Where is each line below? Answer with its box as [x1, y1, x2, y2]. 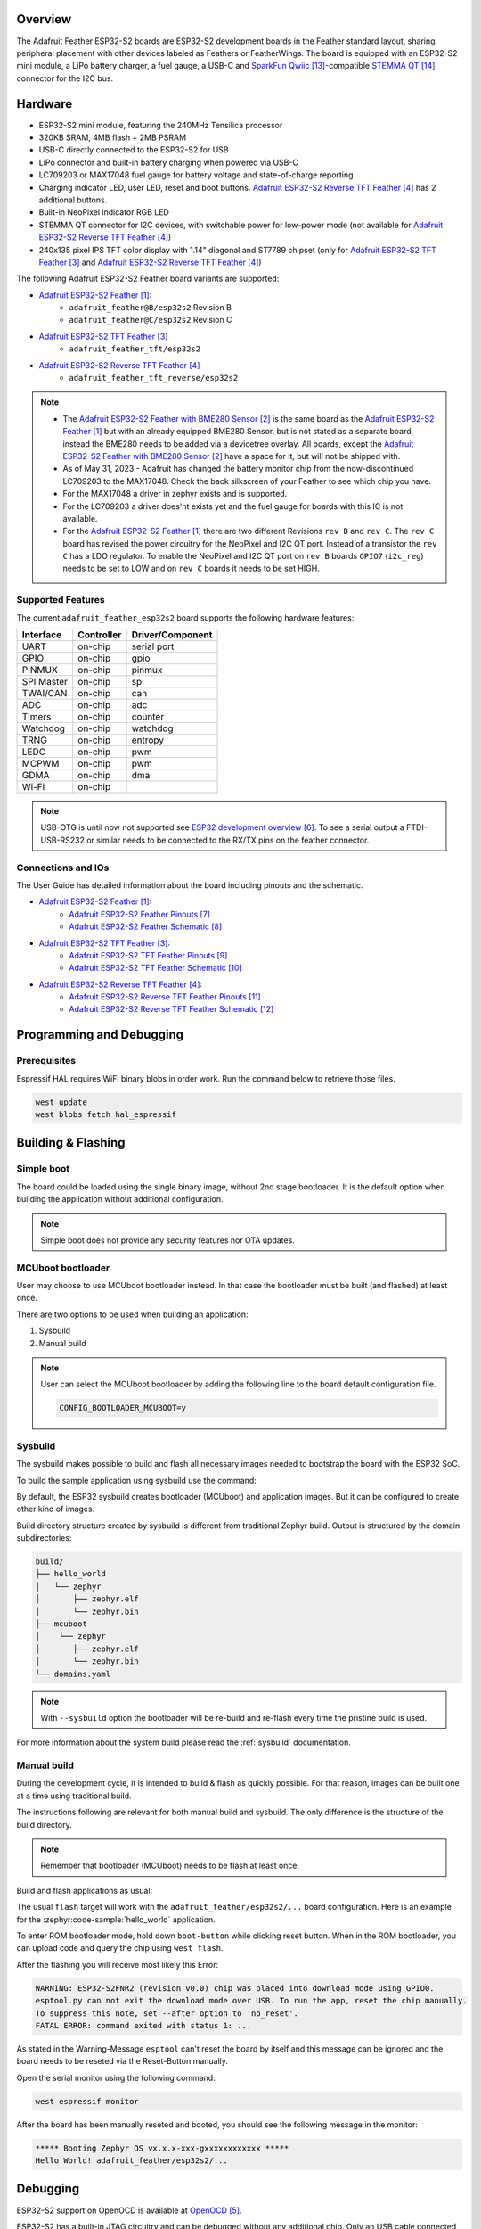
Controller [77, 629, 122, 641]
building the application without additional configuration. [16, 1194, 224, 1205]
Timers [21, 711, 52, 723]
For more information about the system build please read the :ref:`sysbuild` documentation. [16, 1737, 351, 1748]
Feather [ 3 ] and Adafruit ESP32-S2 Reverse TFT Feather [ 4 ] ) [38, 257, 262, 267]
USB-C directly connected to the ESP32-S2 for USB [38, 144, 229, 155]
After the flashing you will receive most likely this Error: [16, 1959, 218, 1970]
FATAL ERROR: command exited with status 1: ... [35, 2020, 252, 2030]
